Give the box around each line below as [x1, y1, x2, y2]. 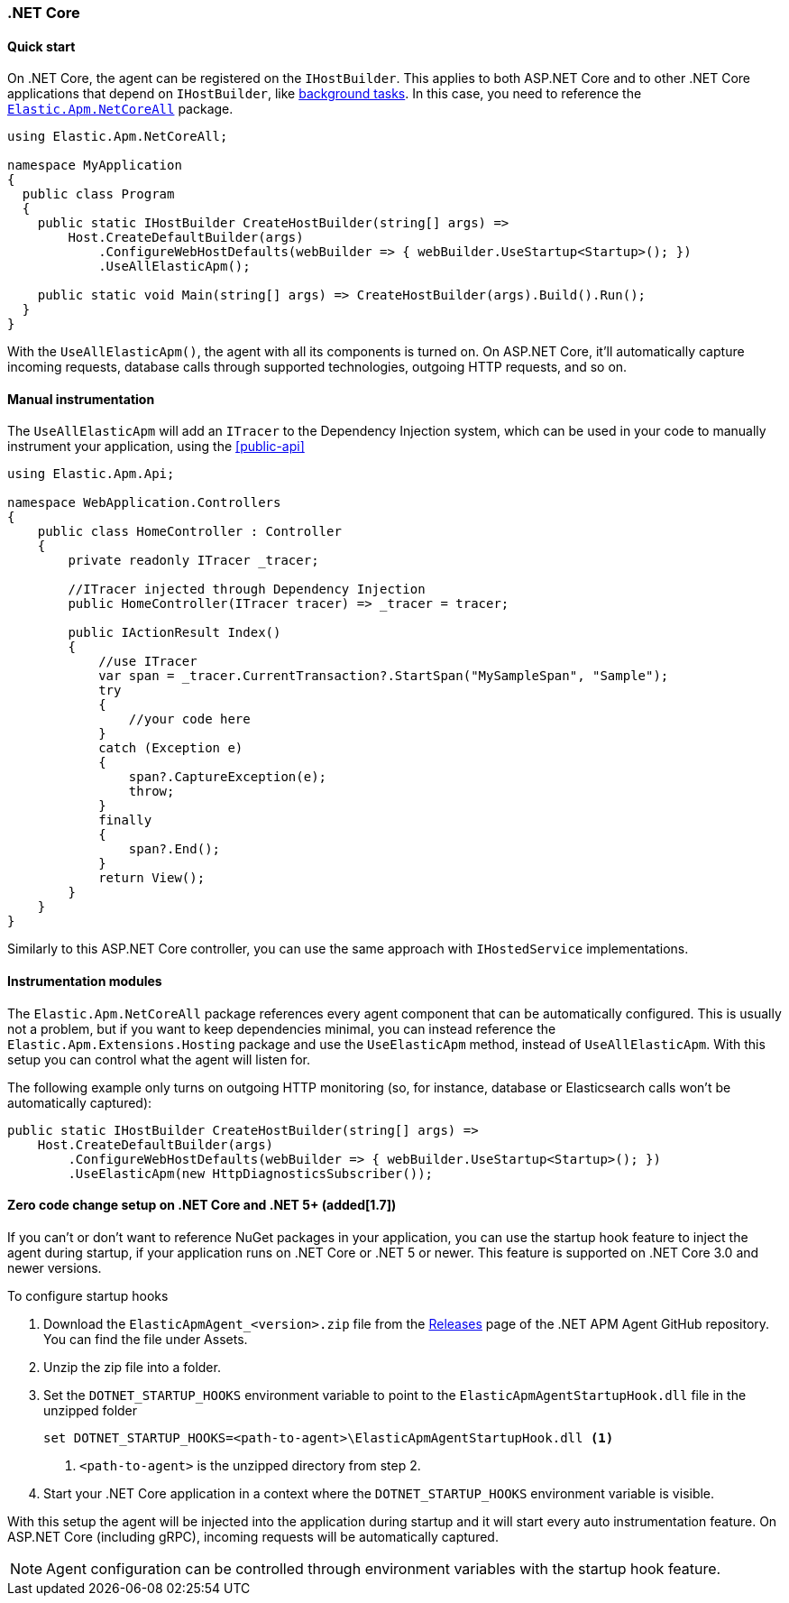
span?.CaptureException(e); [128, 769, 327, 785]
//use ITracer [98, 654, 197, 669]
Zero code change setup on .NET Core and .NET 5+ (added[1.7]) [7, 1197, 397, 1213]
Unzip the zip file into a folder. [43, 1359, 221, 1375]
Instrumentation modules [7, 973, 162, 990]
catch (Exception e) [98, 741, 243, 756]
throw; [128, 784, 175, 799]
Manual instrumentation [7, 391, 155, 407]
